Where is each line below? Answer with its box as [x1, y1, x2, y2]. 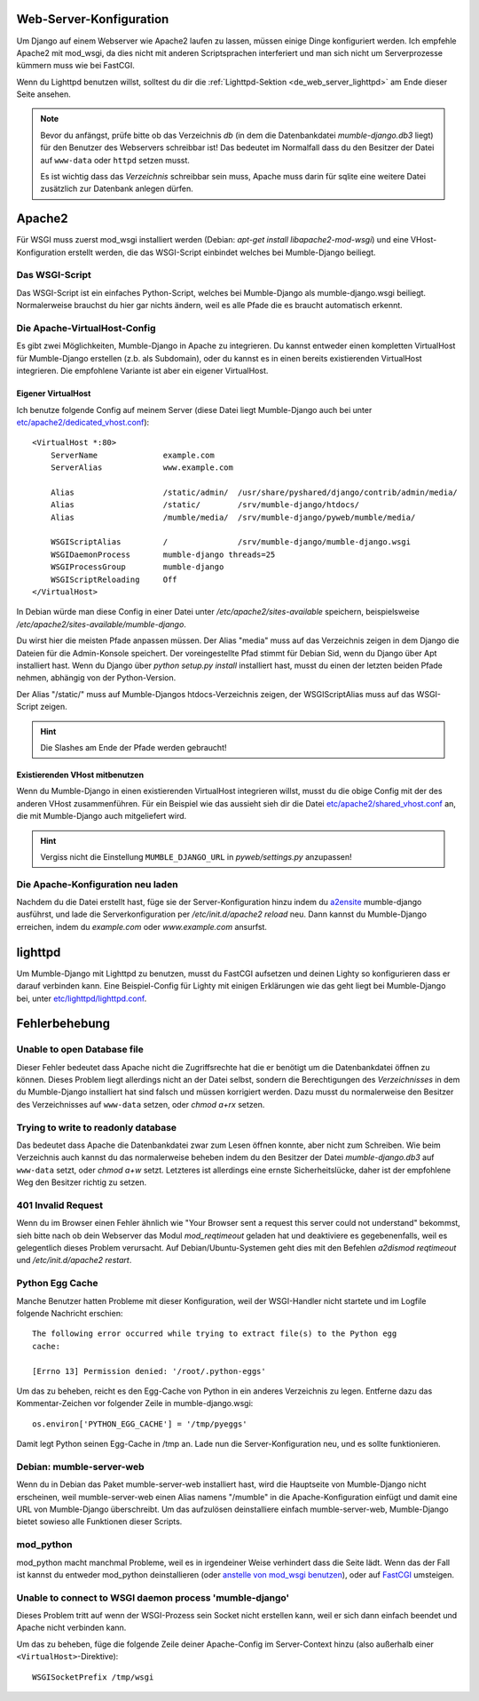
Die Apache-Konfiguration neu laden [16, 878, 178, 890]
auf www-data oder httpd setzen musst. [40, 155, 191, 165]
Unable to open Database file [16, 1044, 144, 1056]
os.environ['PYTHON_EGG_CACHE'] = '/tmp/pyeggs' [32, 1419, 247, 1429]
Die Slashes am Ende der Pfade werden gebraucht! [40, 742, 227, 752]
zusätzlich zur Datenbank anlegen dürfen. [40, 183, 194, 195]
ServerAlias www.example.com [50, 463, 234, 473]
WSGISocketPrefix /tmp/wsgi [32, 1672, 154, 1682]
